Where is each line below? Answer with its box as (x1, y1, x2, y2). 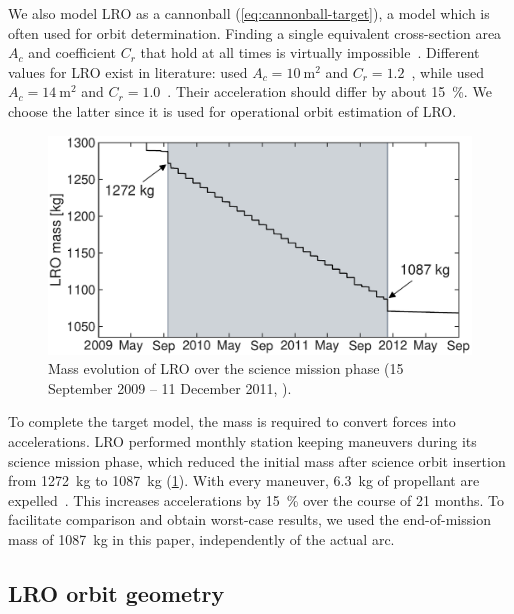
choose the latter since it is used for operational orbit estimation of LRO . (8, 100, 457, 121)
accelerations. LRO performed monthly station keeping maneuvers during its (8, 430, 477, 451)
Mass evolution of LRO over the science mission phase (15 (48, 358, 404, 379)
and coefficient (28, 42, 117, 63)
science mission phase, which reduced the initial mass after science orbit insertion (8, 450, 506, 471)
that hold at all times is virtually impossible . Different (140, 42, 480, 63)
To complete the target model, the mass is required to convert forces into (8, 411, 456, 432)
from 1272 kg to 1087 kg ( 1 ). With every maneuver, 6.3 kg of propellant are (8, 470, 480, 491)
